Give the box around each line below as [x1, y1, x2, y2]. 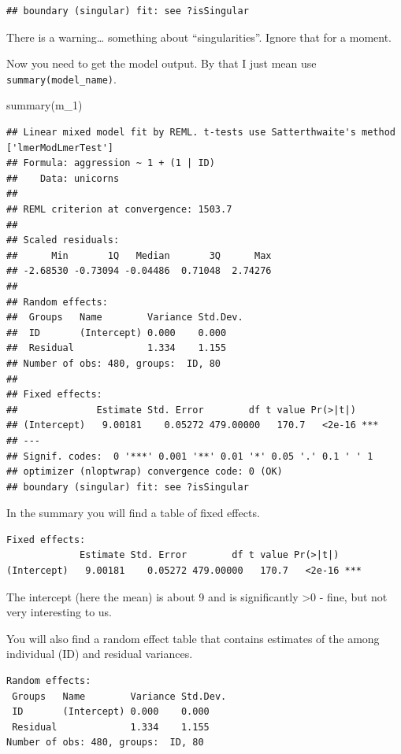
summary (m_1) [6, 97, 83, 113]
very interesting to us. [6, 604, 113, 620]
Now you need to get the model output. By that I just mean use [6, 55, 317, 72]
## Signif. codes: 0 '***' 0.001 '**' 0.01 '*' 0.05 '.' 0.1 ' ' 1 [6, 450, 373, 462]
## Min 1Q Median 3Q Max [6, 249, 272, 261]
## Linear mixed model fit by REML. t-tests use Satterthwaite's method [6, 127, 395, 139]
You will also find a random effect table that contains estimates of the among [6, 630, 380, 646]
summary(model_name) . [6, 70, 117, 87]
